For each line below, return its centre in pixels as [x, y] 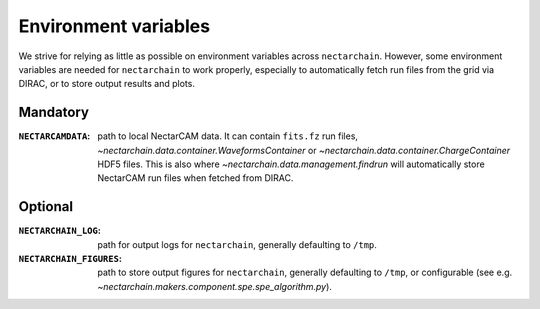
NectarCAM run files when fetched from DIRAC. [195, 178]
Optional [46, 206]
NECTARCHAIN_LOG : [60, 231]
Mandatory [54, 112]
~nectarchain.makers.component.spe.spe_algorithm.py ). [214, 286]
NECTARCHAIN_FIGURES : [70, 259]
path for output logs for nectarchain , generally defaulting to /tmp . [237, 244]
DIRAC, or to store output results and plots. [106, 84]
